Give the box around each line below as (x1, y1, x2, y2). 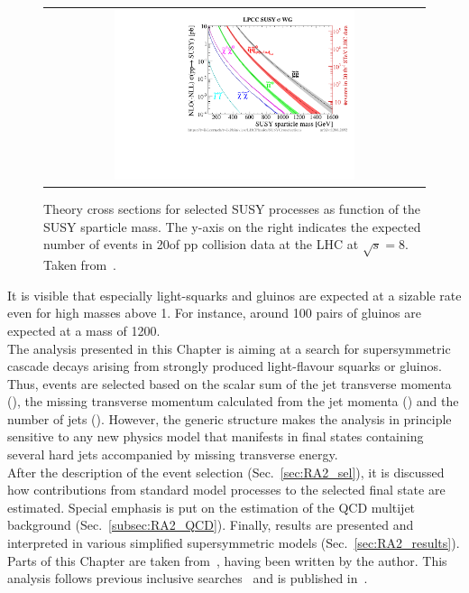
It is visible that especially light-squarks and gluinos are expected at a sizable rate (7, 285, 462, 304)
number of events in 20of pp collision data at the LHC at (43, 235, 359, 254)
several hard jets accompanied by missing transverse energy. (7, 445, 338, 464)
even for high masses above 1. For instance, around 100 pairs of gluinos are (7, 303, 421, 322)
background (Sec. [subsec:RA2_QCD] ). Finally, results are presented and (7, 515, 414, 534)
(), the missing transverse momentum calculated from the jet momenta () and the (7, 392, 459, 411)
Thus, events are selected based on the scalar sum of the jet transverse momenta (7, 374, 452, 393)
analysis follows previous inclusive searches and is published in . (7, 569, 368, 588)
